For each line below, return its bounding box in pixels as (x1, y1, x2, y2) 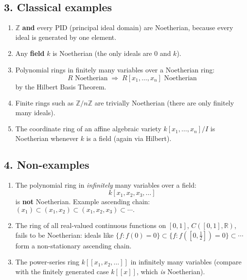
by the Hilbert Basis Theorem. (15, 81, 106, 91)
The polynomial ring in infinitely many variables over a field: (15, 179, 196, 190)
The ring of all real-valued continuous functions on (15, 220, 166, 230)
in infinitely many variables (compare (130, 257, 242, 267)
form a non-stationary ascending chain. (15, 240, 132, 250)
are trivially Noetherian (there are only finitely (94, 98, 234, 108)
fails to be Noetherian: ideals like (15, 229, 114, 240)
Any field (15, 48, 45, 58)
